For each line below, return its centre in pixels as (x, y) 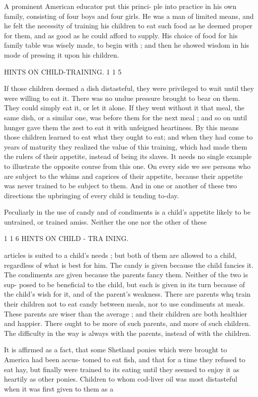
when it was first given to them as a (59, 388)
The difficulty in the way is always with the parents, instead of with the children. (128, 333)
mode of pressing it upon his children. (62, 54)
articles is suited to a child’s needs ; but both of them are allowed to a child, (120, 255)
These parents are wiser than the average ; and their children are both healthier (126, 313)
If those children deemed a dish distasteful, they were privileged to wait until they (129, 88)
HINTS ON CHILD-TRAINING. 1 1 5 (63, 71)
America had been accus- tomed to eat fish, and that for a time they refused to (125, 359)
